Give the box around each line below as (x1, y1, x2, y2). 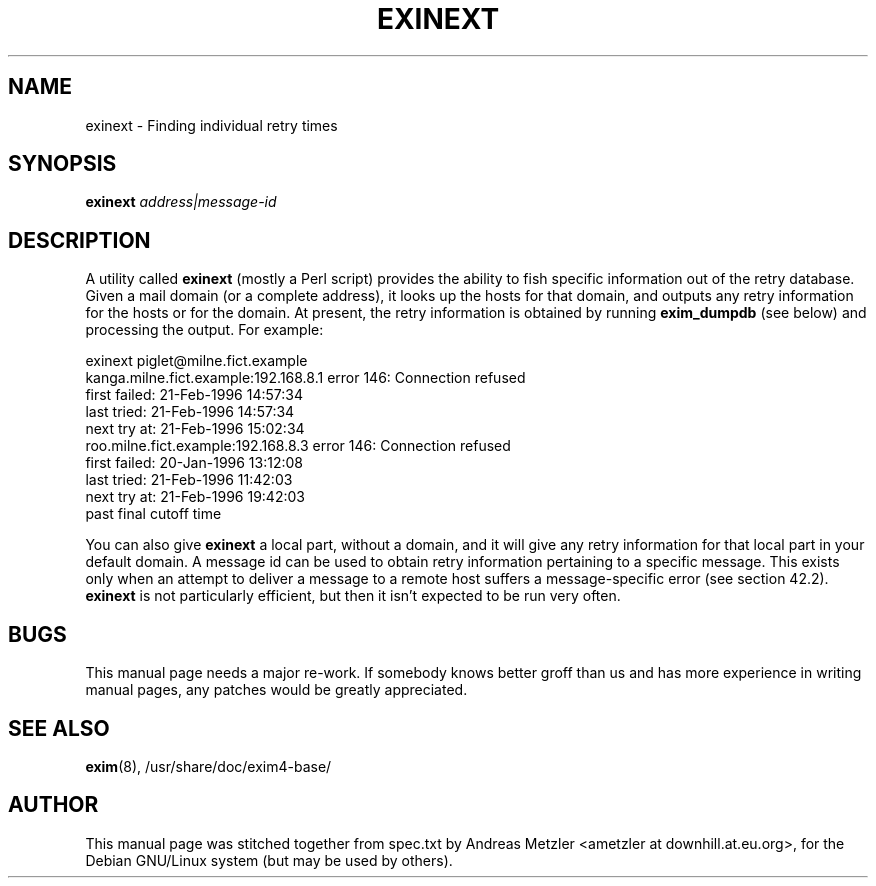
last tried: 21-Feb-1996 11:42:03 (85, 471, 293, 489)
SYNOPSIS (8, 151, 117, 177)
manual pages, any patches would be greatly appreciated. (85, 681, 468, 699)
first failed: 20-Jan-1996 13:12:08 (85, 454, 303, 472)
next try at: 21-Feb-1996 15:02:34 (85, 420, 305, 438)
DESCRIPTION (8, 227, 151, 253)
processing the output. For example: (85, 321, 324, 339)
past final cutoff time (85, 505, 222, 523)
